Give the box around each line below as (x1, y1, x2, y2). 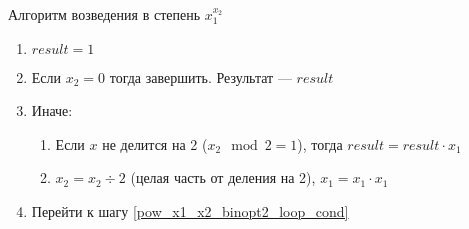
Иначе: (31, 100, 73, 121)
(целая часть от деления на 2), (130, 167, 316, 188)
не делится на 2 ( (102, 133, 208, 154)
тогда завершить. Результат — (109, 66, 292, 87)
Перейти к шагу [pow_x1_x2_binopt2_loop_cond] (31, 200, 349, 221)
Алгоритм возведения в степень (8, 4, 201, 24)
